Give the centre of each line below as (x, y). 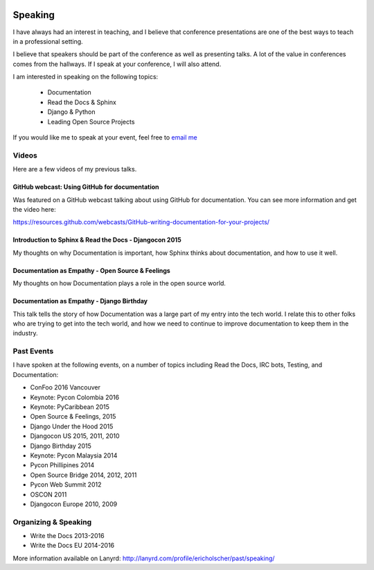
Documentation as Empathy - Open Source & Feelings (92, 270)
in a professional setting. (48, 41)
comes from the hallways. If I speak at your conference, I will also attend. (117, 64)
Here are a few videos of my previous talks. (75, 169)
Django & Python (72, 112)
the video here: (34, 209)
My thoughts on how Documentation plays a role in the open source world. (119, 283)
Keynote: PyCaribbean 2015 (70, 407)
